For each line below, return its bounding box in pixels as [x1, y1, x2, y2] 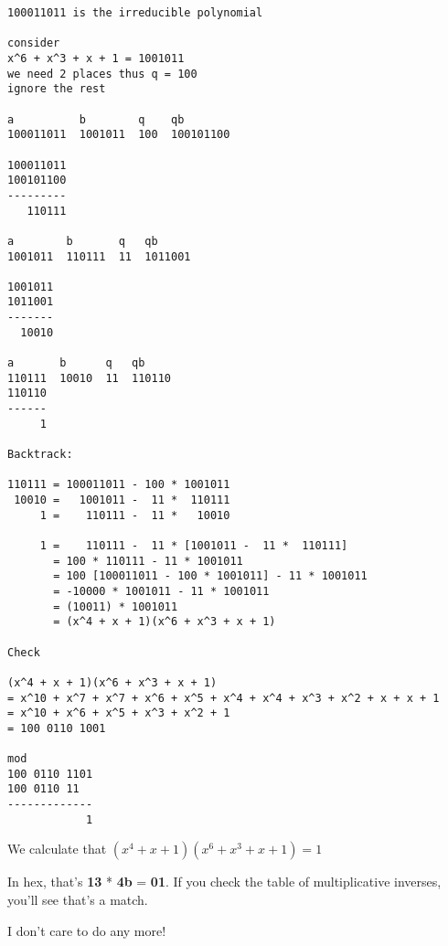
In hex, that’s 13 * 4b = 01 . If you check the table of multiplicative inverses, [7, 872, 442, 891]
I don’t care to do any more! [7, 920, 166, 940]
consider [7, 37, 60, 50]
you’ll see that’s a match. [7, 890, 148, 909]
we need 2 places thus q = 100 [7, 67, 197, 80]
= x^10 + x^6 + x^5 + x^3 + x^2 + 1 [7, 707, 230, 720]
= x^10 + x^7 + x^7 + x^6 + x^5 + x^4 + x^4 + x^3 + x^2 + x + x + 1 [7, 691, 440, 705]
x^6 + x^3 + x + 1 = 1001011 [7, 51, 185, 65]
